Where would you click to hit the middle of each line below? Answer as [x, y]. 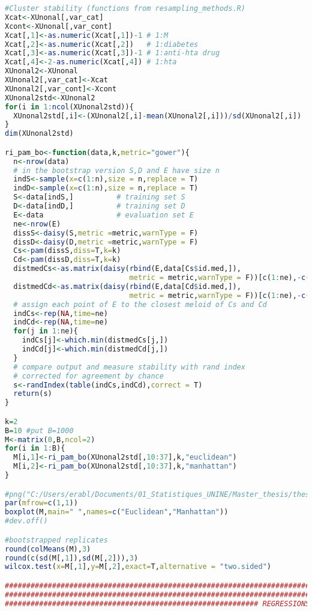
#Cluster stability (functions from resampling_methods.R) [125, 8]
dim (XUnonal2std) [39, 134]
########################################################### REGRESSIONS [157, 603]
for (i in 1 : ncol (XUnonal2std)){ [69, 107]
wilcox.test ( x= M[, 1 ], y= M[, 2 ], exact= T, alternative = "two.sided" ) [138, 567]
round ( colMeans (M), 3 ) [48, 549]
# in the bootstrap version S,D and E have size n [116, 170]
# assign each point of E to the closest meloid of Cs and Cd [140, 304]
